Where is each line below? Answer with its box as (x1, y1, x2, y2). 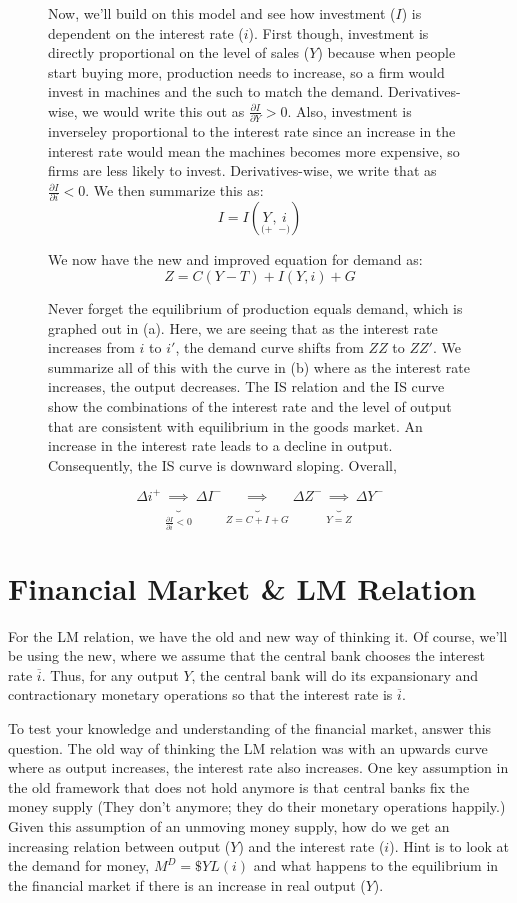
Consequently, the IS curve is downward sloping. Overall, (48, 454, 397, 475)
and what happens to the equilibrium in (253, 855, 499, 876)
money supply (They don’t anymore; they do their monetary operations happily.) (8, 796, 506, 817)
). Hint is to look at (389, 835, 510, 856)
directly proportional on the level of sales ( (48, 42, 310, 63)
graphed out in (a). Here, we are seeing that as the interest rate (48, 317, 438, 338)
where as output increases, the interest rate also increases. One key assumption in (8, 757, 509, 778)
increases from (48, 337, 135, 358)
